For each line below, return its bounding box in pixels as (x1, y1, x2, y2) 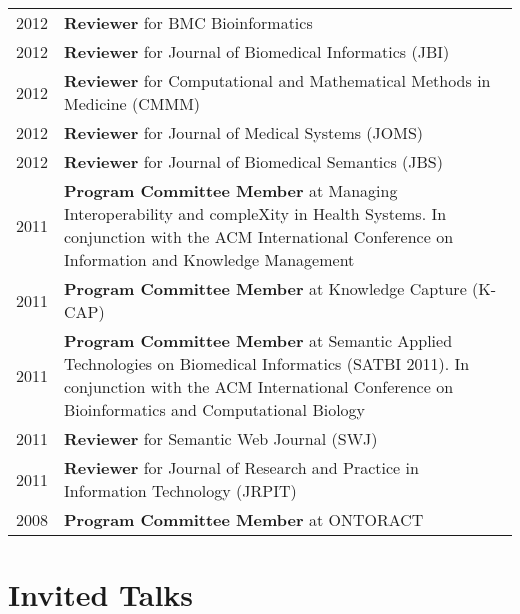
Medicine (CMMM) (64, 92, 201, 115)
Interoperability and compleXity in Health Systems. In (64, 202, 447, 225)
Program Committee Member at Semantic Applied (64, 329, 453, 352)
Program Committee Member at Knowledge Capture (64, 277, 467, 300)
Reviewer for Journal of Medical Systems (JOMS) (64, 121, 424, 144)
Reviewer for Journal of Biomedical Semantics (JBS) (64, 150, 443, 173)
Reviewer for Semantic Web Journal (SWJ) (64, 427, 378, 450)
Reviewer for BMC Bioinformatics (64, 11, 313, 34)
